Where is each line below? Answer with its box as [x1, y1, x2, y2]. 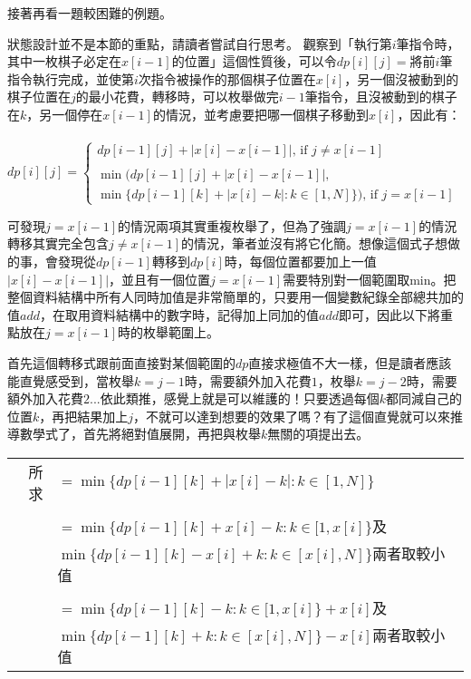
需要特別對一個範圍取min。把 [283, 269, 457, 288]
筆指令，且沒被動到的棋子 [304, 87, 457, 106]
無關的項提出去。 [267, 424, 370, 443]
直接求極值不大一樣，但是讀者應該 [248, 353, 452, 372]
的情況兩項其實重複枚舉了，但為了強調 [118, 216, 347, 235]
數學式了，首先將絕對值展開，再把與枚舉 [19, 424, 261, 443]
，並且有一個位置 [109, 269, 211, 288]
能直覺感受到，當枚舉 [7, 371, 134, 390]
